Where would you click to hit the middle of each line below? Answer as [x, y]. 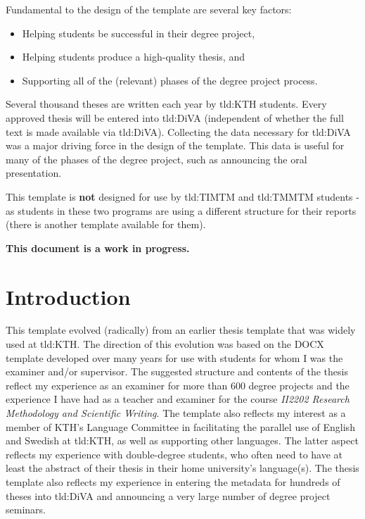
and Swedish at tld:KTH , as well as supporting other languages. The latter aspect [182, 440]
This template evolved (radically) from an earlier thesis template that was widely [181, 330]
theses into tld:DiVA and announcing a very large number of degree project [168, 495]
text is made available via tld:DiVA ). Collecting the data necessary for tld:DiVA [178, 131]
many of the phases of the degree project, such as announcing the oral [156, 159]
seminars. [26, 509]
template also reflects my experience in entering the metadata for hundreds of [173, 481]
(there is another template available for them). [106, 224]
